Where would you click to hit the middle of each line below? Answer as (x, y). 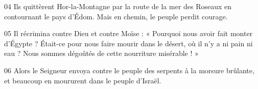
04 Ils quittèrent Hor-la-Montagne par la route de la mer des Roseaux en (118, 6)
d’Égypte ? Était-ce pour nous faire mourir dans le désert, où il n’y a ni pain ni (128, 43)
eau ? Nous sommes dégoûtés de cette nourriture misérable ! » (101, 53)
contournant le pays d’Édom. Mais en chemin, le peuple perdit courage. (116, 16)
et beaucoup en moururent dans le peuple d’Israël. (83, 80)
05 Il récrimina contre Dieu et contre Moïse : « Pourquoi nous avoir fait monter (128, 33)
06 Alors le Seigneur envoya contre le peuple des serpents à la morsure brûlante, (129, 70)
